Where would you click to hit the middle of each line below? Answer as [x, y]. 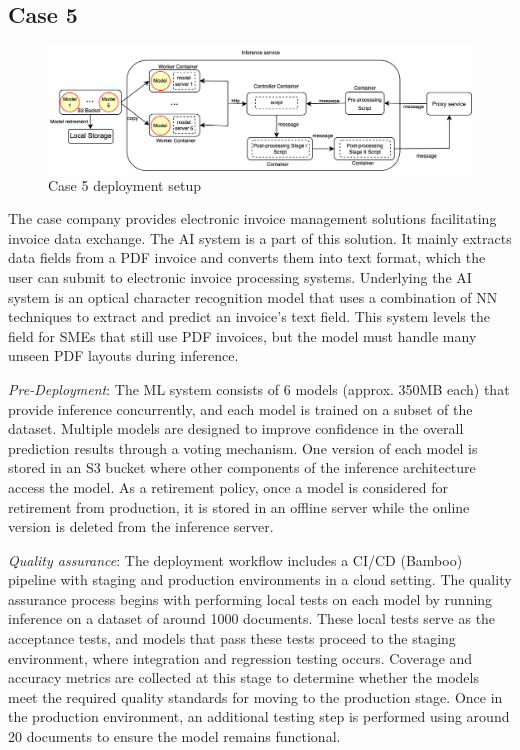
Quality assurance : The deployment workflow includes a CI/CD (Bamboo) [235, 559]
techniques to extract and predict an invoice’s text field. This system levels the [249, 316]
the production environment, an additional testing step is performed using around [259, 716]
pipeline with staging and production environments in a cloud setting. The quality [260, 579]
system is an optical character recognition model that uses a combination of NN [253, 296]
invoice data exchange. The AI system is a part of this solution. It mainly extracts [260, 237]
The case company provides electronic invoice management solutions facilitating [252, 218]
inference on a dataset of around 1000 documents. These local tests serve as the [252, 618]
